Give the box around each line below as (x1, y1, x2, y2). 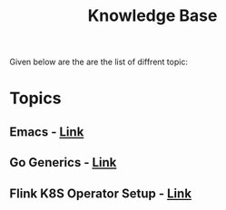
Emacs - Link (9, 124, 84, 139)
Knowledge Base (87, 5, 218, 26)
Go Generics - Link (9, 155, 117, 170)
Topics (9, 88, 62, 109)
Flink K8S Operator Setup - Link (9, 186, 192, 201)
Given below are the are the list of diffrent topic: (9, 56, 189, 68)
